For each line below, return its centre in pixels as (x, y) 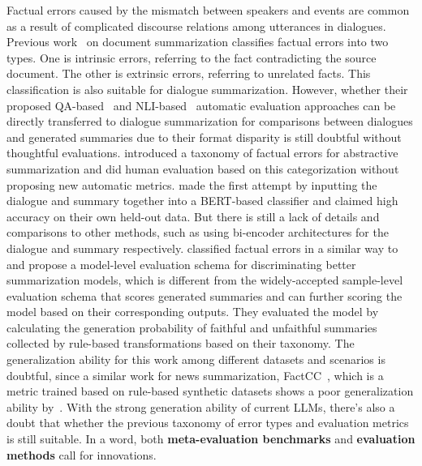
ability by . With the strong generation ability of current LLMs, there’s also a (201, 406)
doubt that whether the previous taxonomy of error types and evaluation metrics (208, 423)
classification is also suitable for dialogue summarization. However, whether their (207, 89)
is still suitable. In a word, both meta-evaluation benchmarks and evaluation (211, 439)
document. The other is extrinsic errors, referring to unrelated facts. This (189, 73)
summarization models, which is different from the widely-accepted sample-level (205, 280)
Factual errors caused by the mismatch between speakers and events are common (208, 10)
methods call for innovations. (82, 454)
